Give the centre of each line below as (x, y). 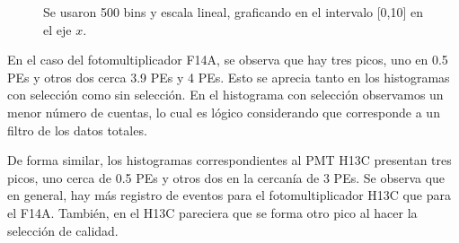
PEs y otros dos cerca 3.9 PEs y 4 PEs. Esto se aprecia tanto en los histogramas (229, 77)
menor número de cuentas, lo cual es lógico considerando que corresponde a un (224, 112)
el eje (57, 29)
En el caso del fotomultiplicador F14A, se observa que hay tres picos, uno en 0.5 (228, 60)
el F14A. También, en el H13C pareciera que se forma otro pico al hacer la (212, 212)
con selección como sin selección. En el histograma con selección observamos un (225, 95)
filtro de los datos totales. (77, 130)
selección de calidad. (63, 230)
